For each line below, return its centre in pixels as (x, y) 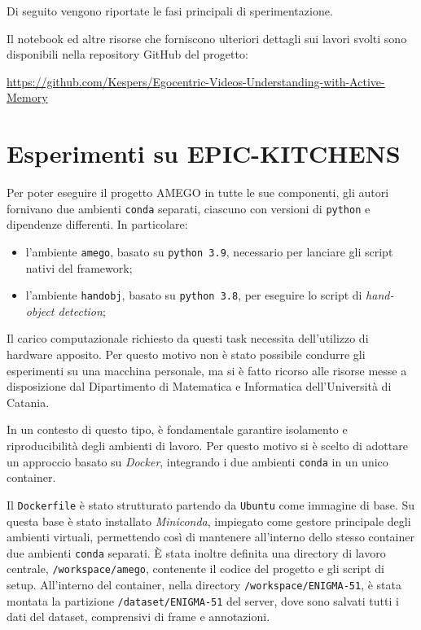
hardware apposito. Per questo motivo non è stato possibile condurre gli (186, 354)
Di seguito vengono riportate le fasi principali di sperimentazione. (170, 11)
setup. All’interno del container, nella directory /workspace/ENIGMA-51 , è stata (204, 584)
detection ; (82, 311)
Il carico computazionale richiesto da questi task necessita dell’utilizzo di (188, 338)
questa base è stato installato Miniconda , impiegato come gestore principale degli (209, 521)
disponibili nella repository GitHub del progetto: (127, 54)
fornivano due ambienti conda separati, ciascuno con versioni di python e (189, 208)
